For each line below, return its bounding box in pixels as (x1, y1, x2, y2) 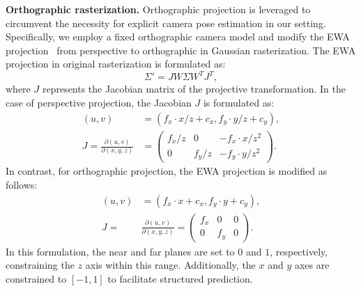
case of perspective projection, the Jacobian (6, 95, 192, 110)
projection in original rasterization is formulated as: (6, 56, 226, 71)
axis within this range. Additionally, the (85, 258, 256, 272)
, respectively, (270, 244, 328, 258)
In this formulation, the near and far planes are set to (6, 244, 235, 258)
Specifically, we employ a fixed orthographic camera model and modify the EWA (6, 29, 350, 44)
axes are (294, 258, 330, 272)
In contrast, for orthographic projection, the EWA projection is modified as (6, 164, 328, 178)
